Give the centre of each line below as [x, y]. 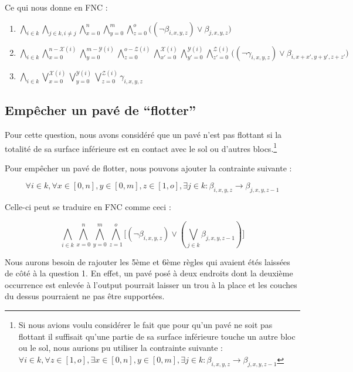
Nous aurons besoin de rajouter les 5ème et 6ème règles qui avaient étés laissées [147, 261]
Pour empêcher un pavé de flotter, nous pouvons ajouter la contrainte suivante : [148, 168]
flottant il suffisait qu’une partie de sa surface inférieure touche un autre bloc [157, 336]
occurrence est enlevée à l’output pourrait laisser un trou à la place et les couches [151, 284]
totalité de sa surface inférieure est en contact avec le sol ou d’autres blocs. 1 [141, 147]
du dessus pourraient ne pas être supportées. [85, 296]
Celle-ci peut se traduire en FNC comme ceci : [88, 207]
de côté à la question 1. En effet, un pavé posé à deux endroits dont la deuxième [149, 273]
